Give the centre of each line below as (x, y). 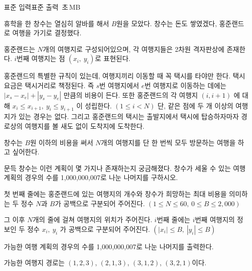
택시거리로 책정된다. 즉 (59, 85)
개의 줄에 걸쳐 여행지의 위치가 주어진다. (92, 219)
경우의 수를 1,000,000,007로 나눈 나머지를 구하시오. (101, 177)
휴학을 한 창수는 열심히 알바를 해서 (57, 23)
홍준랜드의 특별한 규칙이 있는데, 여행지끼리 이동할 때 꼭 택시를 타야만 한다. (117, 76)
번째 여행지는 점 (41, 58)
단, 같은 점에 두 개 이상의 (195, 105)
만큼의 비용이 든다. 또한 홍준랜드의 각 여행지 (131, 95)
